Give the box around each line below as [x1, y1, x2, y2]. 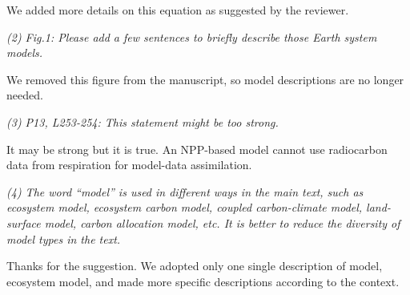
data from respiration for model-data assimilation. [6, 156, 252, 173]
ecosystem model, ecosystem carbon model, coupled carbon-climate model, [6, 199, 363, 216]
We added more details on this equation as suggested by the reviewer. [6, 2, 349, 18]
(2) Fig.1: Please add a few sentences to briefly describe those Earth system [6, 28, 377, 45]
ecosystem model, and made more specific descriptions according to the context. [6, 273, 400, 289]
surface [6, 214, 41, 231]
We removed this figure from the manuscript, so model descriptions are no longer [6, 71, 404, 87]
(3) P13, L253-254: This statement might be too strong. [6, 113, 279, 130]
